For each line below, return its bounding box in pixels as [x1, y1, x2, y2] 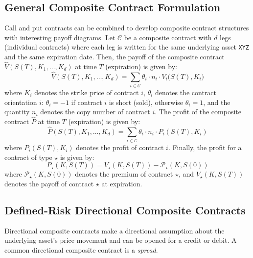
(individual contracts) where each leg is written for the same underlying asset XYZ [4, 42, 249, 52]
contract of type [4, 152, 52, 162]
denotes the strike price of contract [34, 87, 139, 97]
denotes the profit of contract [76, 142, 164, 153]
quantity [4, 106, 30, 117]
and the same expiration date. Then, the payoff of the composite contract [4, 52, 225, 62]
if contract [71, 97, 102, 107]
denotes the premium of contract [75, 169, 173, 179]
